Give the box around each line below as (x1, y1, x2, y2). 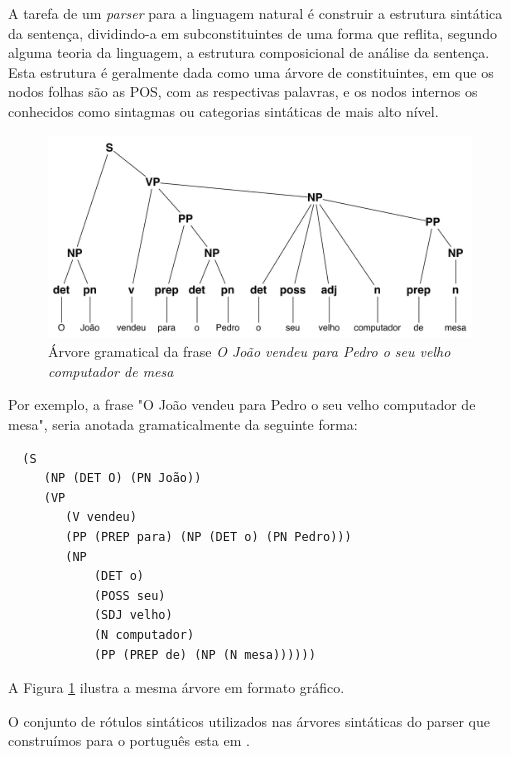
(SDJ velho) (93, 608, 173, 623)
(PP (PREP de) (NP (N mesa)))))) (93, 647, 316, 662)
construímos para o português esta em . (8, 730, 250, 751)
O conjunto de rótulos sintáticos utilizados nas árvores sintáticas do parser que (8, 710, 490, 731)
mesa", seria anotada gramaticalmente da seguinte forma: (8, 414, 358, 434)
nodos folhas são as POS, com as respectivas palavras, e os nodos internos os (8, 81, 478, 102)
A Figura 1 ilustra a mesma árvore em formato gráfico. (8, 677, 345, 698)
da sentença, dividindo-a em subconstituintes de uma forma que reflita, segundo (8, 22, 497, 43)
